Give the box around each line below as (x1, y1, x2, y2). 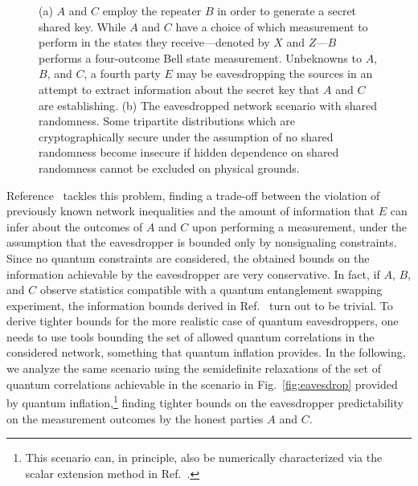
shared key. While (39, 18, 126, 35)
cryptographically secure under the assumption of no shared (39, 128, 334, 145)
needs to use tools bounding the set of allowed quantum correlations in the (6, 328, 375, 345)
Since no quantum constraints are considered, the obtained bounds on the (6, 249, 370, 266)
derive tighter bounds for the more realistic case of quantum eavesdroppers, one (6, 312, 399, 329)
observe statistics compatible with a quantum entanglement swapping (39, 281, 383, 298)
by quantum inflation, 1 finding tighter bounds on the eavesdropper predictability (6, 392, 404, 410)
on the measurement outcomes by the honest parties (6, 410, 264, 427)
